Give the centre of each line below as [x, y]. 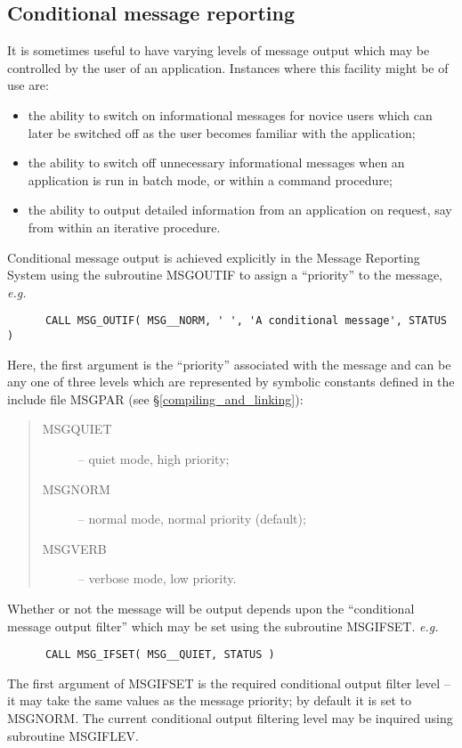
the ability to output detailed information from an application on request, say [240, 210]
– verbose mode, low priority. [157, 578]
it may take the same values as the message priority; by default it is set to [209, 700]
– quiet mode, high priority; [154, 459]
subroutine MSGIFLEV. [73, 735]
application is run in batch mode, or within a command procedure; [210, 179]
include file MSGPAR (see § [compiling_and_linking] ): [155, 398]
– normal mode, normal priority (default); [192, 519]
